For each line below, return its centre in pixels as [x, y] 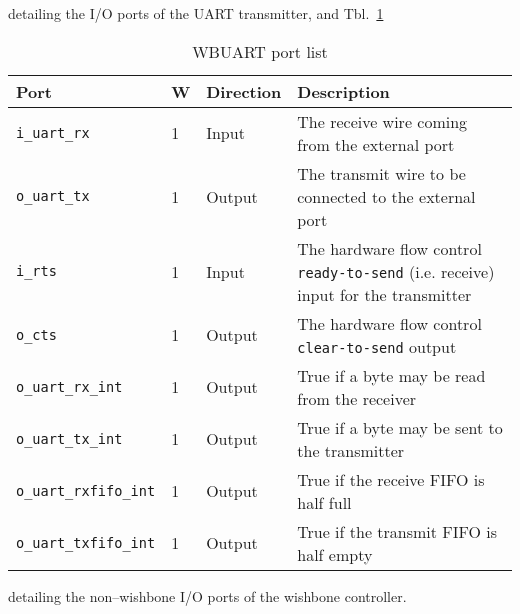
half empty [335, 554]
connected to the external [386, 196]
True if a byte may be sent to [400, 427]
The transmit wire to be [381, 173]
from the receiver [357, 398]
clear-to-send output [377, 346]
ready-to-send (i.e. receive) [396, 271]
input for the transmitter [384, 294]
